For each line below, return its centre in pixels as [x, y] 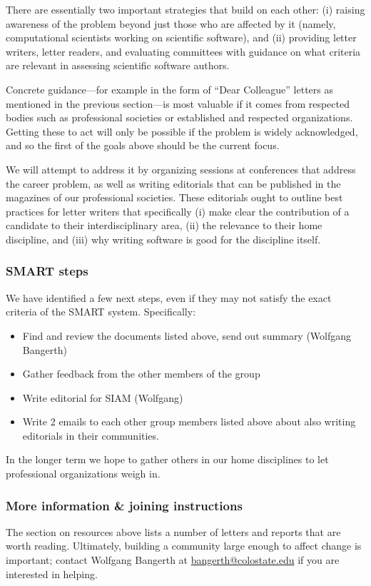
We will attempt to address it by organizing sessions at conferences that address [181, 169]
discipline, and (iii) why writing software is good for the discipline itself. [163, 239]
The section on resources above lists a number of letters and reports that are [173, 531]
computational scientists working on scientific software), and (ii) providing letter [181, 37]
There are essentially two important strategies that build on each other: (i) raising [185, 9]
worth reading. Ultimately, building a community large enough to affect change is [184, 546]
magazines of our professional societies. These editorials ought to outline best [174, 197]
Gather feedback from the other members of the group [141, 374]
